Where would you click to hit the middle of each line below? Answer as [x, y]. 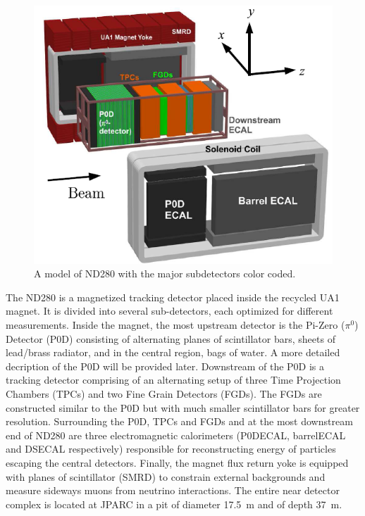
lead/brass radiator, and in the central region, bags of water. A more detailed [173, 352]
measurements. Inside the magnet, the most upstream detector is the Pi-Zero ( [175, 325]
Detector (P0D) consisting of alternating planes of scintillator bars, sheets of [171, 338]
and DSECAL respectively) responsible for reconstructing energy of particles [171, 449]
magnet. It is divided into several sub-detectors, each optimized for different [169, 311]
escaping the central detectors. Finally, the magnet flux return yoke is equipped [177, 462]
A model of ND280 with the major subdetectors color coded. [165, 273]
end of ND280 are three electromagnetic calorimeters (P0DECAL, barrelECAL [176, 435]
